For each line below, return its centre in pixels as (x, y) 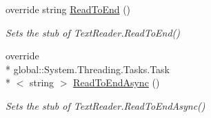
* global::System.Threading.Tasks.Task (88, 69)
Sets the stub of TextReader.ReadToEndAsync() (105, 105)
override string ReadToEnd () (68, 9)
